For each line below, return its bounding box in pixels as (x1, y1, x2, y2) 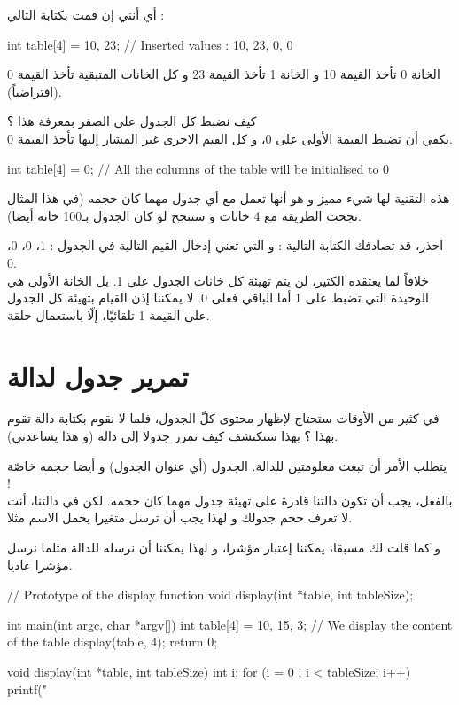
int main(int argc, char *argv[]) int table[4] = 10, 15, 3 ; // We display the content (7, 615, 453, 633)
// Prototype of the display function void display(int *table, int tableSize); (7, 585, 414, 604)
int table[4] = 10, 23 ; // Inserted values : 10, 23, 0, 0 (7, 35, 293, 53)
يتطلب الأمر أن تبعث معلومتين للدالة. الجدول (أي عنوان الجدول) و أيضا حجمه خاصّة (7, 456, 447, 474)
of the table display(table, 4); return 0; (7, 632, 218, 651)
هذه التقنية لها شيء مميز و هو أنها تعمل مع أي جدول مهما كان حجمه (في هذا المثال (7, 189, 450, 208)
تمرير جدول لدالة (7, 357, 189, 394)
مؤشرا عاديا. (7, 555, 73, 574)
